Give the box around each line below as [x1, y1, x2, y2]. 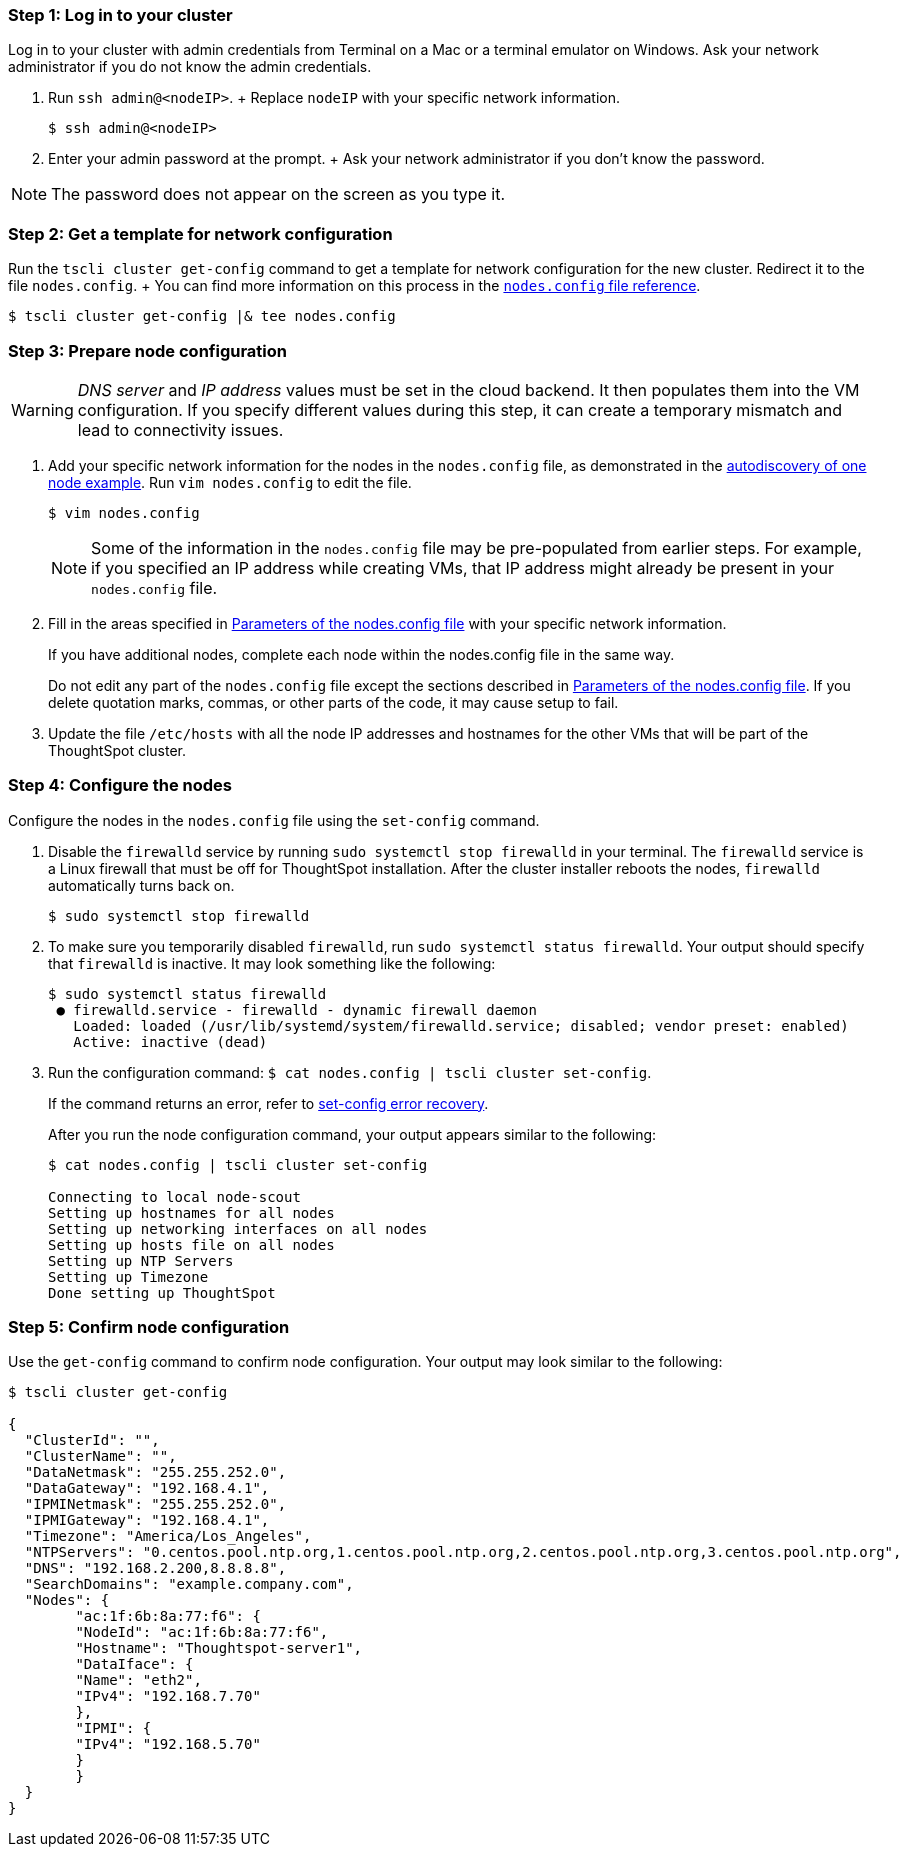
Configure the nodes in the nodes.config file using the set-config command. [8, 811, 540, 829]
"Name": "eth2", [75, 1672, 202, 1689]
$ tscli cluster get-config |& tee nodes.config [8, 308, 396, 325]
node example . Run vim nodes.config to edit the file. [48, 473, 412, 491]
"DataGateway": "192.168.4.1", [24, 1480, 270, 1497]
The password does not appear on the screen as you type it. [51, 184, 506, 205]
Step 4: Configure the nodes [8, 775, 232, 796]
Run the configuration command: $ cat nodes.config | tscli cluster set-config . [48, 1063, 652, 1081]
